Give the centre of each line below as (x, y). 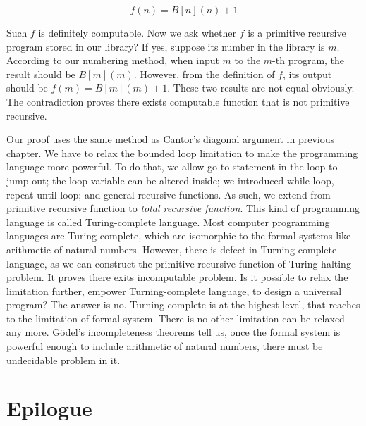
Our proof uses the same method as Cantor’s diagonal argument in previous (170, 139)
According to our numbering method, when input (113, 60)
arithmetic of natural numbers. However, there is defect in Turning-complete (172, 249)
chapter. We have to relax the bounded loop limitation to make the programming (182, 152)
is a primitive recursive (297, 32)
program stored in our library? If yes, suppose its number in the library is (166, 46)
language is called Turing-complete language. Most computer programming (168, 221)
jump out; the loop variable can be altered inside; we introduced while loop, (170, 180)
